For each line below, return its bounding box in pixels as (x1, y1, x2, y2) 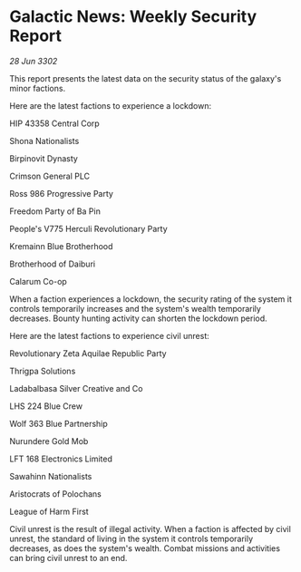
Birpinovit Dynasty (9, 152, 79, 164)
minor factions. (9, 82, 66, 93)
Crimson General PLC (9, 170, 91, 181)
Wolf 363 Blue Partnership (9, 418, 109, 429)
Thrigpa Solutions (9, 365, 76, 376)
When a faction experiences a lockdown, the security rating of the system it (9, 293, 292, 305)
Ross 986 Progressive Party (9, 188, 113, 199)
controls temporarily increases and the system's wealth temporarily (9, 303, 261, 314)
